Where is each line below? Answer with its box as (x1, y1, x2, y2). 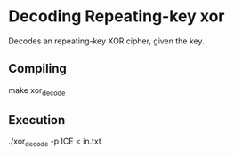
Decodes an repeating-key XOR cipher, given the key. (8, 35, 205, 46)
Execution (8, 113, 66, 128)
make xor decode (8, 84, 66, 97)
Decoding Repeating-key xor (8, 6, 225, 27)
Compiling (8, 61, 68, 76)
